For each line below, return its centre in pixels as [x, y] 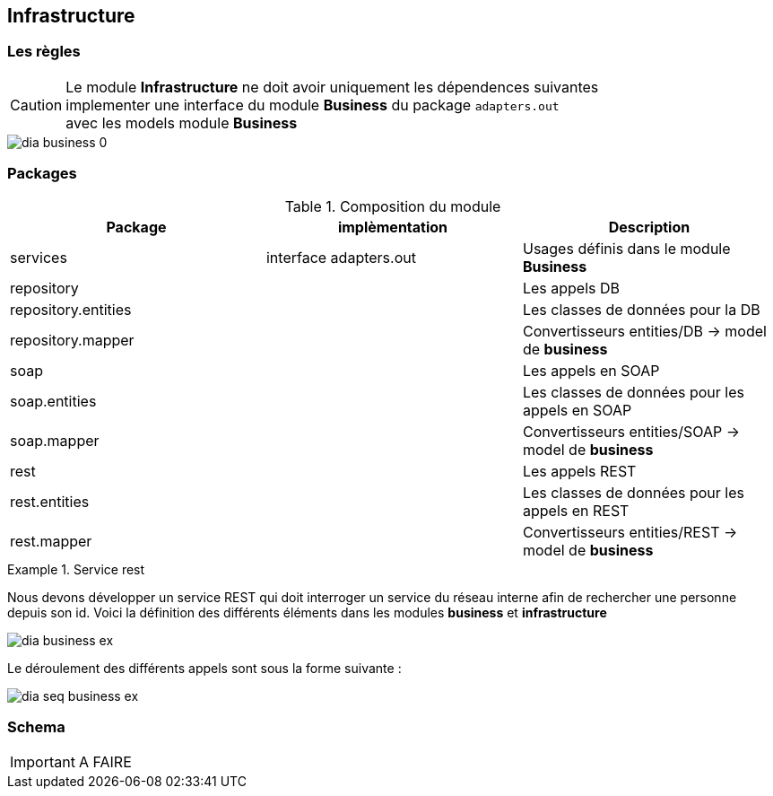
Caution [36, 105]
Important [43, 762]
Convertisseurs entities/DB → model [644, 331]
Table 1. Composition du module [393, 206]
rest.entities [50, 501]
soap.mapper [55, 440]
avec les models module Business [182, 122]
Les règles [44, 52]
